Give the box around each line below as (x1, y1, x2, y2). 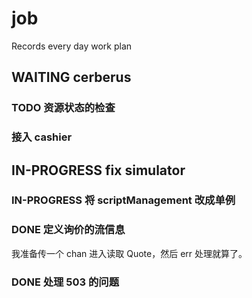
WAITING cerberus (11, 69, 132, 86)
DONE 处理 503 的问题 (11, 275, 120, 289)
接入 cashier (11, 130, 73, 144)
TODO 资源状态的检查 (11, 101, 116, 115)
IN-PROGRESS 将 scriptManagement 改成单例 (11, 193, 236, 207)
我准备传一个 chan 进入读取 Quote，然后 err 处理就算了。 (11, 247, 248, 259)
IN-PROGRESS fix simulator (11, 162, 186, 179)
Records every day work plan (11, 40, 133, 52)
